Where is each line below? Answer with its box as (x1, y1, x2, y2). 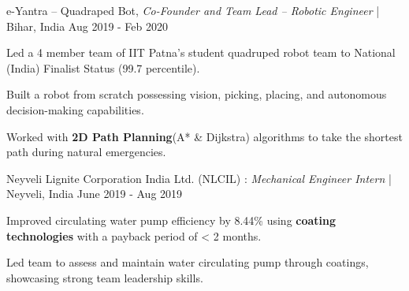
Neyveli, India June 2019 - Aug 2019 (6, 185, 183, 202)
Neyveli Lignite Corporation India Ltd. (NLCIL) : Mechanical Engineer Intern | (6, 170, 392, 186)
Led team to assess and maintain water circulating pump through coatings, (6, 254, 369, 270)
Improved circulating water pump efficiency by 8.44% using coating (6, 211, 336, 228)
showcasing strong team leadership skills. (6, 269, 203, 285)
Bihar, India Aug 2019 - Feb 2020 (6, 17, 169, 34)
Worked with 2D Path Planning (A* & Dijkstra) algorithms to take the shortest (6, 128, 403, 144)
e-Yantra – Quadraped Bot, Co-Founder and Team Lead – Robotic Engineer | (6, 2, 380, 18)
